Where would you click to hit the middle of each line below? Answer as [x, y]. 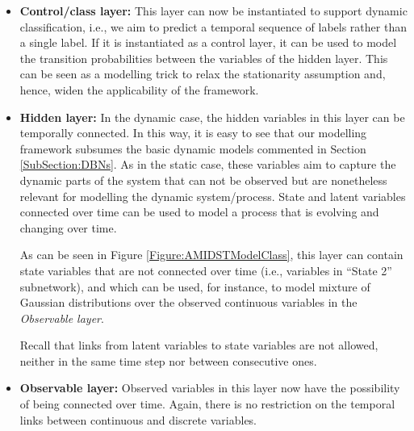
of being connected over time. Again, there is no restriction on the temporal [207, 404]
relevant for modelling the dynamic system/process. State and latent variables [213, 196]
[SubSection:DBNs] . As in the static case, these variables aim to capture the [208, 164]
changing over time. [68, 227]
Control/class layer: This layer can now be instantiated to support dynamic [213, 10]
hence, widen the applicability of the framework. [139, 89]
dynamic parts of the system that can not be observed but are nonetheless [203, 180]
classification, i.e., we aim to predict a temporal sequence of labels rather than [213, 26]
